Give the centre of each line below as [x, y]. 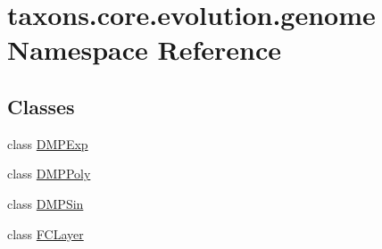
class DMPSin [46, 203]
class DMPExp [48, 143]
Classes [41, 106]
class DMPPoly [49, 174]
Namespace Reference [144, 50]
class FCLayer [46, 233]
